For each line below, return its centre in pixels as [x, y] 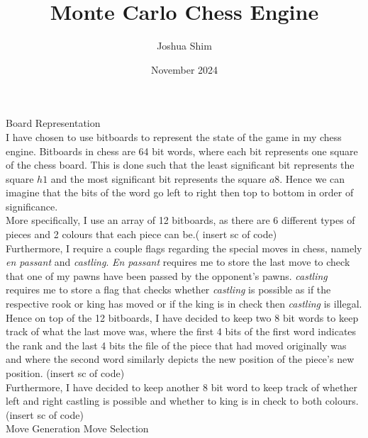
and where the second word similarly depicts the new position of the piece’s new [180, 359]
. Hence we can [312, 178]
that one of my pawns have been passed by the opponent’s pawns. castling [167, 275]
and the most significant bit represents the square [158, 178]
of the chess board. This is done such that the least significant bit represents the [180, 165]
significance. [32, 206]
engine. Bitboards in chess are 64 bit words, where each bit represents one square [182, 151]
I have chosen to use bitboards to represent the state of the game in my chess [174, 136]
